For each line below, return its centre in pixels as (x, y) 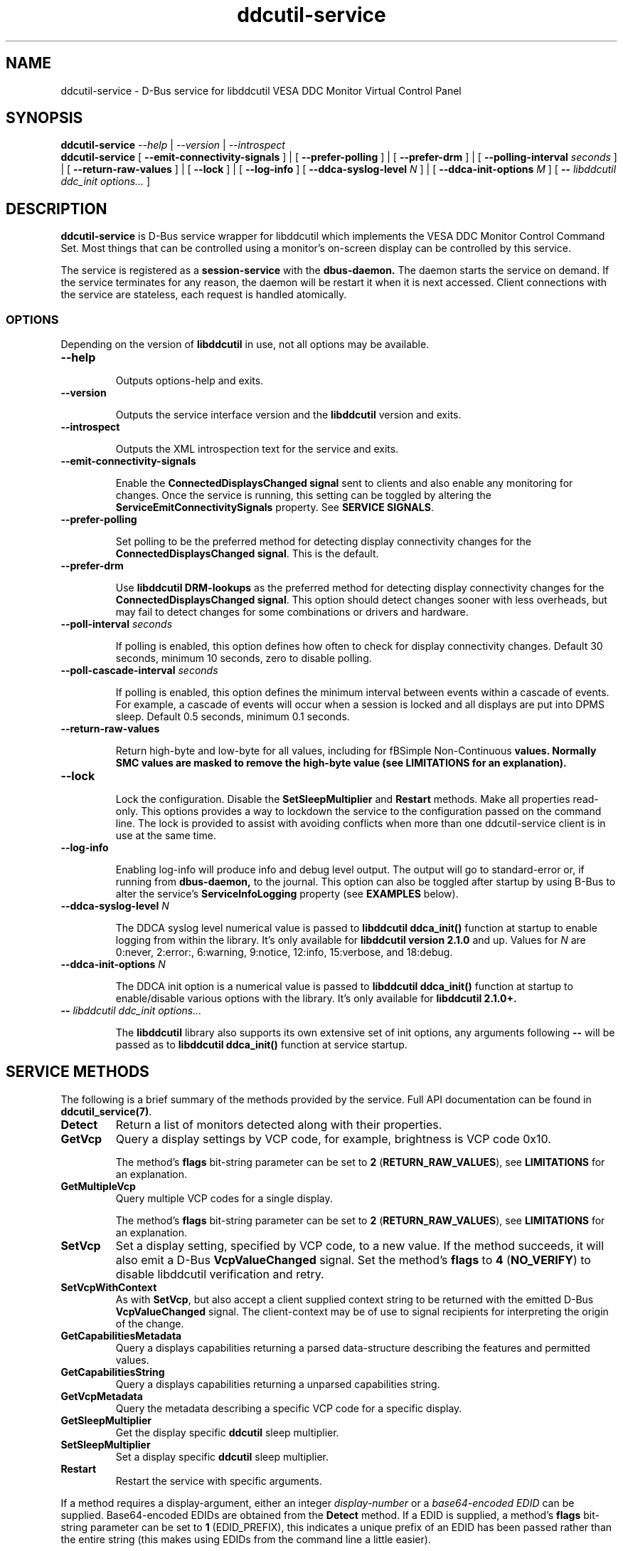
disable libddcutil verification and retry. (220, 1274)
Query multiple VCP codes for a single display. (224, 1198)
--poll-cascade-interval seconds (139, 671)
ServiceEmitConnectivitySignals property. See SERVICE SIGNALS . (275, 508)
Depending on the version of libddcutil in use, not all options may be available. (245, 345)
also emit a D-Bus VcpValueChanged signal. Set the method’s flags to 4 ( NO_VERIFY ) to (353, 1260)
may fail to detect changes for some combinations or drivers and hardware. (292, 612)
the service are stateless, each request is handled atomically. (204, 295)
